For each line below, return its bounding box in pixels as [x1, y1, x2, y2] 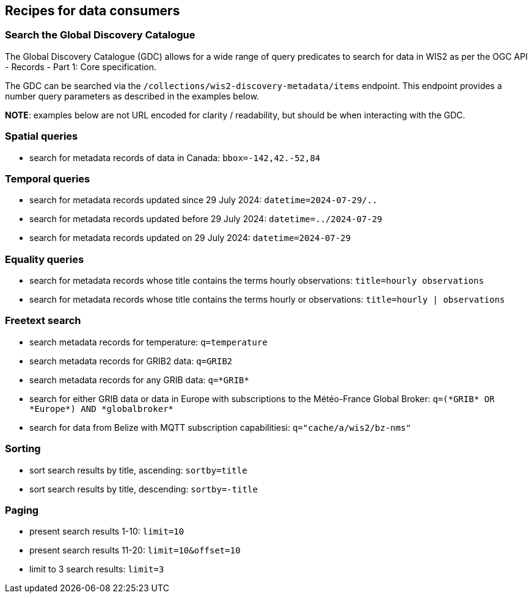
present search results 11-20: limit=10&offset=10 [29, 545, 241, 556]
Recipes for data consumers [5, 3, 180, 18]
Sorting [5, 442, 41, 455]
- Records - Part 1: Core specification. [5, 61, 157, 72]
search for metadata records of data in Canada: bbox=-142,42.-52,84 [29, 152, 321, 163]
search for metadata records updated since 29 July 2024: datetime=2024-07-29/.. [29, 195, 377, 206]
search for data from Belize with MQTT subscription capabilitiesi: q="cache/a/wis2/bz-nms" [29, 422, 411, 433]
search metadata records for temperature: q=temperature [29, 336, 268, 347]
